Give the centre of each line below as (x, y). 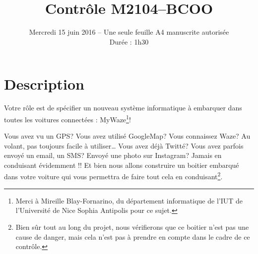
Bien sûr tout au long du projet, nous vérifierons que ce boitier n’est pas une (132, 227)
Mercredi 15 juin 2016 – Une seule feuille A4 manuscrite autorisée (129, 32)
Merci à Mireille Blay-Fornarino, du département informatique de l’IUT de (129, 200)
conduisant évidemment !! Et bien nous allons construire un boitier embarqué (122, 165)
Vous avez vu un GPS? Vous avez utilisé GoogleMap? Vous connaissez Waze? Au (127, 136)
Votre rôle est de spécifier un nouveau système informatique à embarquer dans (123, 108)
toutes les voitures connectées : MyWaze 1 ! (67, 118)
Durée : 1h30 (129, 41)
